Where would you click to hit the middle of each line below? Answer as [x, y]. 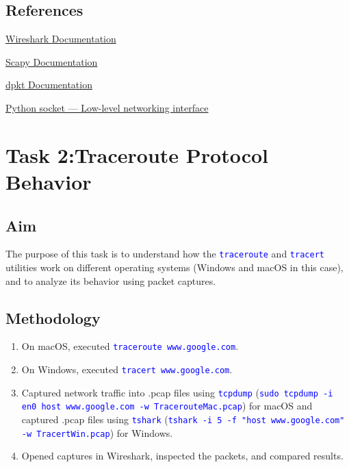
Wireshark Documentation [61, 39]
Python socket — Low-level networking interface [107, 107]
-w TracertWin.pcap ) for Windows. [97, 432]
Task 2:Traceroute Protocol [137, 154]
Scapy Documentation [52, 61]
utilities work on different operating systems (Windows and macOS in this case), [174, 267]
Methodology [53, 317]
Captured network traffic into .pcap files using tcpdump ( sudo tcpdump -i [177, 392]
